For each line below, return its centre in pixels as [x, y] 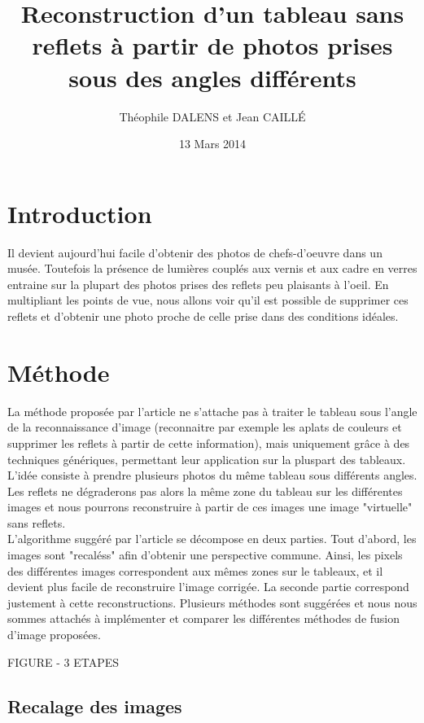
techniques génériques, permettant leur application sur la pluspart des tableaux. [207, 459]
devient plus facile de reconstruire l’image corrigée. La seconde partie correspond [208, 587]
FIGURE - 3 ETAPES [63, 662]
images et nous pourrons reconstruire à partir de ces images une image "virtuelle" [210, 507]
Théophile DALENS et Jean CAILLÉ [212, 116]
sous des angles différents [212, 77]
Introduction [80, 213]
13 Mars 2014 [212, 144]
